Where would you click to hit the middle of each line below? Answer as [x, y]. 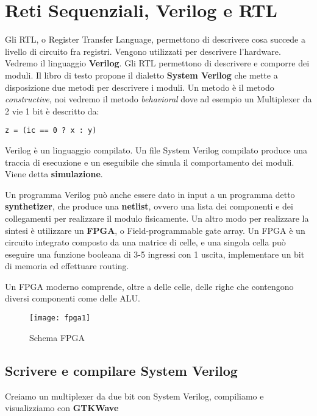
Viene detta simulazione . [54, 174]
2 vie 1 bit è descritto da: [52, 111]
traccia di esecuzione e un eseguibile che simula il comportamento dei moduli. [150, 162]
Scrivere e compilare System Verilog [121, 370]
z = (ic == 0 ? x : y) [51, 131]
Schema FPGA [57, 337]
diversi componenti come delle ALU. [73, 298]
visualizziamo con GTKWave [62, 408]
